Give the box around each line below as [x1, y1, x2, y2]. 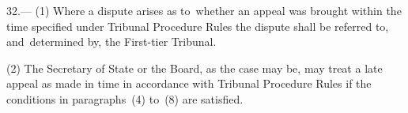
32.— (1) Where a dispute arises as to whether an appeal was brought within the [6, 2, 402, 18]
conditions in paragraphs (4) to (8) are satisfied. [6, 90, 244, 107]
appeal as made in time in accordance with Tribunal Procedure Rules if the [6, 75, 372, 92]
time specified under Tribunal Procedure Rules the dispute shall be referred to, [6, 17, 389, 34]
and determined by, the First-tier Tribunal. [6, 33, 217, 50]
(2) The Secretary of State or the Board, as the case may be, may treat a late [6, 59, 383, 76]
